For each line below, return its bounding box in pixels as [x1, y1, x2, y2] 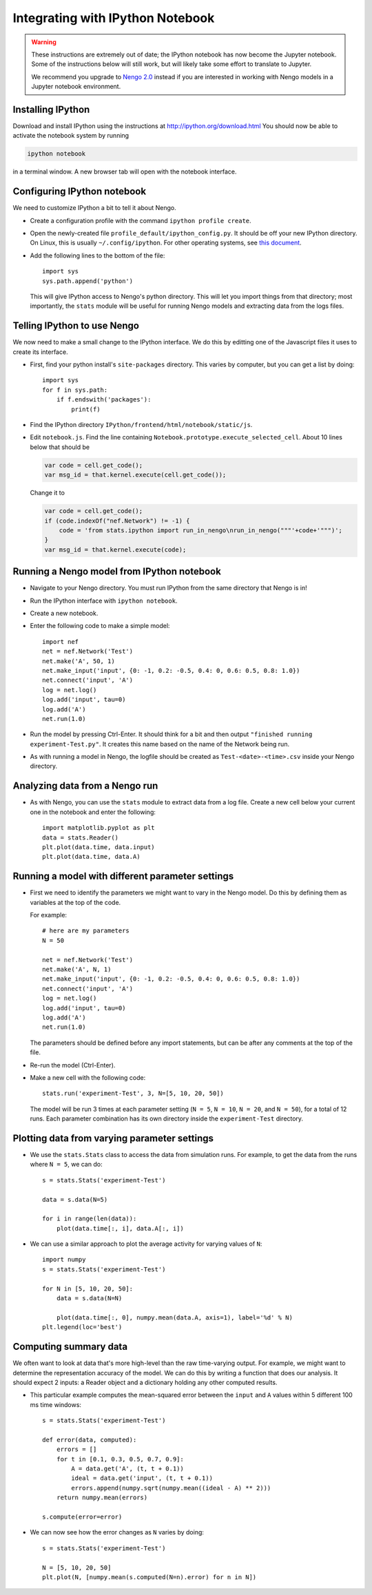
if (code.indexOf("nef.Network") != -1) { [44, 517, 190, 525]
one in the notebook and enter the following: [30, 808, 156, 816]
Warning [31, 38, 56, 46]
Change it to [30, 489, 65, 497]
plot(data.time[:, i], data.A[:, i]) [56, 1224, 184, 1232]
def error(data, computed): [42, 1436, 137, 1443]
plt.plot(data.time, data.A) [42, 853, 141, 861]
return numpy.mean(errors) [56, 1494, 148, 1501]
